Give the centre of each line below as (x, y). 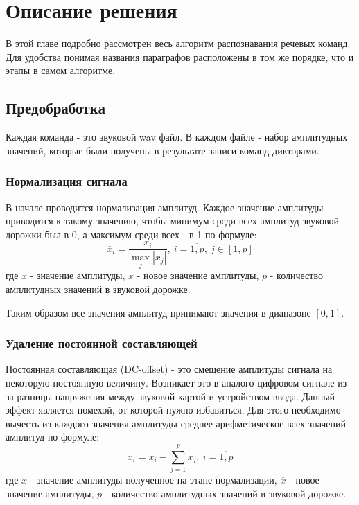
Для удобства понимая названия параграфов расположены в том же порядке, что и (180, 56)
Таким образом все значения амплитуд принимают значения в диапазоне (158, 312)
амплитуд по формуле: (53, 437)
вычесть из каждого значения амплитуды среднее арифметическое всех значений (176, 423)
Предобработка (55, 108)
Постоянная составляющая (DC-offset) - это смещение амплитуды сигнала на (169, 369)
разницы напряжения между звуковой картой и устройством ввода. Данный (176, 396)
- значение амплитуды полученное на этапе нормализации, (154, 480)
